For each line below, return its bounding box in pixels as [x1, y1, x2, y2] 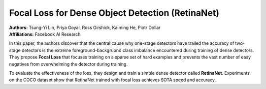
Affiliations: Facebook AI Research [9, 31, 81, 37]
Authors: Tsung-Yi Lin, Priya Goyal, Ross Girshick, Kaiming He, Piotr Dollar [9, 25, 161, 30]
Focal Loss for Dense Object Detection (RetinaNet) [9, 7, 219, 18]
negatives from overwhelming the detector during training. [9, 61, 128, 67]
